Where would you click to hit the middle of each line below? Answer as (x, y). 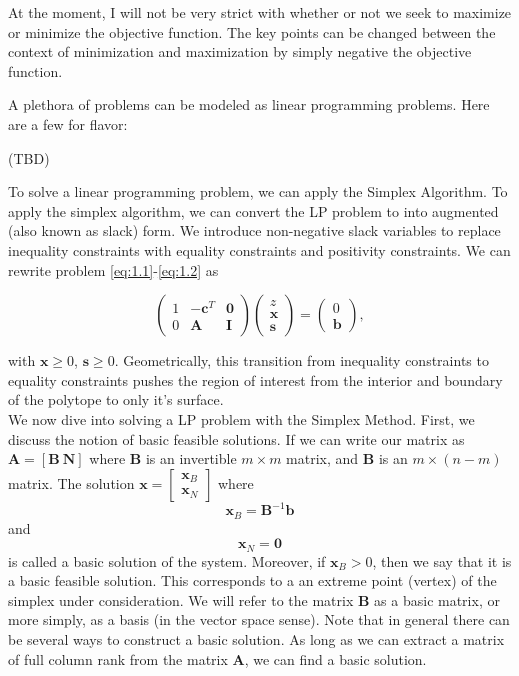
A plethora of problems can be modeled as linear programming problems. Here (249, 104)
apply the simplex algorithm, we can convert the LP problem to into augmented (253, 210)
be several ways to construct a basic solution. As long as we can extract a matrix (256, 639)
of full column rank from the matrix (118, 658)
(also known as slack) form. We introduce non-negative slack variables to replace (254, 230)
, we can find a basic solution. (335, 658)
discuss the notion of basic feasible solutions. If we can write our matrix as (236, 438)
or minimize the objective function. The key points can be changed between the (252, 31)
